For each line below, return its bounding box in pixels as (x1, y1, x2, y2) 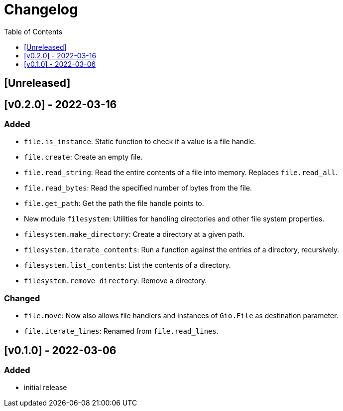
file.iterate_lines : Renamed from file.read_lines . (24, 327, 219, 336)
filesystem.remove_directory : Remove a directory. (24, 276, 207, 285)
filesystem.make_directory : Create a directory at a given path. (24, 230, 245, 239)
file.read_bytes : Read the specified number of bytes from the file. (24, 184, 252, 193)
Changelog (4, 1, 78, 18)
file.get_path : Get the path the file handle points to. (24, 199, 204, 208)
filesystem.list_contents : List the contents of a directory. (24, 261, 231, 270)
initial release (24, 383, 67, 392)
